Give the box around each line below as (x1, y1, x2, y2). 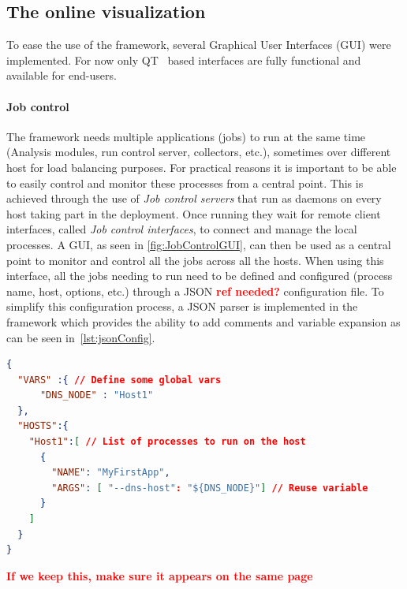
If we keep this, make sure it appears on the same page (6, 567, 313, 583)
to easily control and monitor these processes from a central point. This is (6, 174, 364, 191)
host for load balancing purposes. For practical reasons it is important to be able (6, 158, 397, 175)
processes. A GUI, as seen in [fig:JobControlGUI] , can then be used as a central (6, 236, 391, 252)
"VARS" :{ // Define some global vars (17, 374, 222, 386)
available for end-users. (6, 67, 117, 84)
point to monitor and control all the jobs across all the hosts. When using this (6, 252, 384, 268)
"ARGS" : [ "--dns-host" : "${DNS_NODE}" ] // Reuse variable (51, 482, 368, 494)
